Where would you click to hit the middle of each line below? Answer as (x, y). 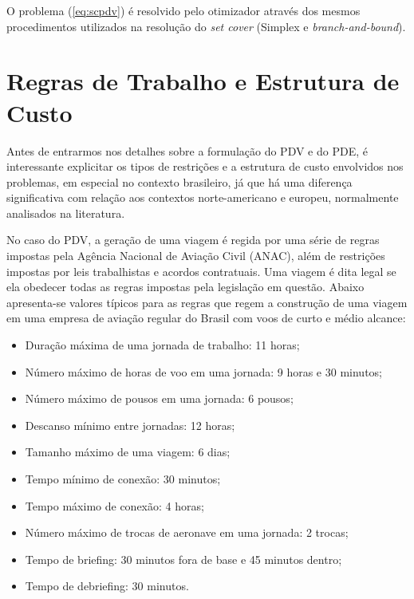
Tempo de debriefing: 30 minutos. (107, 586)
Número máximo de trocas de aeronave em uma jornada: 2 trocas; (187, 532)
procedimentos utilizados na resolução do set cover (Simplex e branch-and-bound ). (206, 26)
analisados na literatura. (66, 213)
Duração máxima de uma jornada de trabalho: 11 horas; (162, 345)
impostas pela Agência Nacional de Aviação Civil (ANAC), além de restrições (196, 256)
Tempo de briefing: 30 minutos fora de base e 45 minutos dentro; (183, 559)
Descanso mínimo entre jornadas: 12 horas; (130, 425)
